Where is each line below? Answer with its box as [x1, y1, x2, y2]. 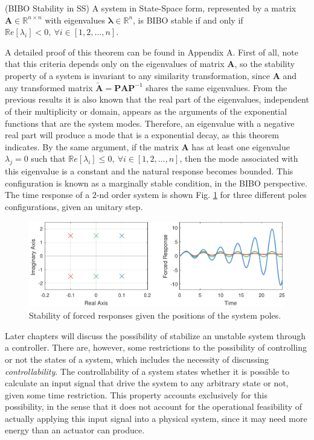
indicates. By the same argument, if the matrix [5, 140, 179, 153]
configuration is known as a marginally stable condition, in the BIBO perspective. [5, 176, 307, 189]
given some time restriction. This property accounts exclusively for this [5, 388, 268, 401]
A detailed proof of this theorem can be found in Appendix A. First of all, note [5, 45, 298, 58]
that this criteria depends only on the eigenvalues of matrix [5, 57, 225, 70]
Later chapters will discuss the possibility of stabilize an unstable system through [5, 329, 306, 342]
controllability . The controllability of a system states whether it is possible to [5, 365, 290, 377]
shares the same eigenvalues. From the [146, 81, 287, 94]
